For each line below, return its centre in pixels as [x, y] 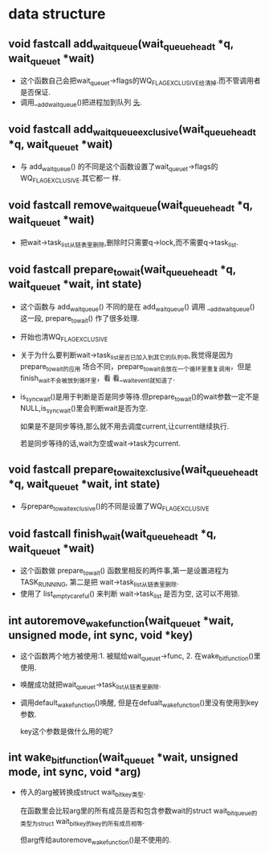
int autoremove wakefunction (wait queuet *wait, [121, 622]
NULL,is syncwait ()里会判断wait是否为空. [84, 409]
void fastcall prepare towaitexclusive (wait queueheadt [133, 470]
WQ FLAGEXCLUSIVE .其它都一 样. [71, 179]
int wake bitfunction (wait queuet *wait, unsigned [123, 758]
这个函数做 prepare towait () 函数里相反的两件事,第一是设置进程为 [124, 572]
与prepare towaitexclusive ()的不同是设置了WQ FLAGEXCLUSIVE [115, 507]
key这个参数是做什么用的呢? [67, 732]
